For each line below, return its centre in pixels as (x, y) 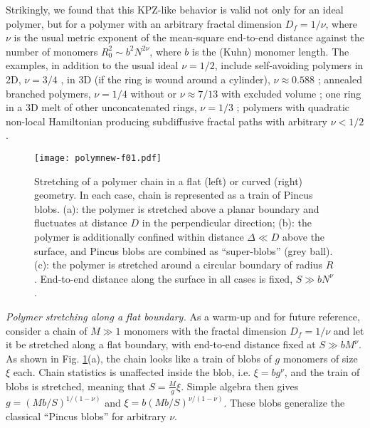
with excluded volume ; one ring (291, 93)
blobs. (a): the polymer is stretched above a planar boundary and (177, 208)
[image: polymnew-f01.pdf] (98, 158)
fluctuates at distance (81, 223)
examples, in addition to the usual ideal (92, 65)
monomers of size (320, 358)
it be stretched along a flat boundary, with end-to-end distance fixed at (161, 344)
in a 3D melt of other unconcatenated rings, (101, 107)
